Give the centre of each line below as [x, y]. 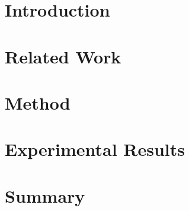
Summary [45, 195]
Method [38, 102]
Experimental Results [95, 149]
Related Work [63, 56]
